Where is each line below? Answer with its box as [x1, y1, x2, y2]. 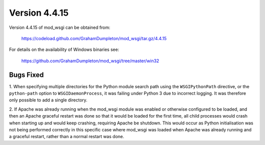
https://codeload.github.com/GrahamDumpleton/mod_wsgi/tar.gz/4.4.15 [21, 35, 167, 41]
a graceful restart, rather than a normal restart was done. [9, 134, 125, 140]
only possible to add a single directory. [9, 97, 88, 103]
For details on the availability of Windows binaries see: [9, 47, 120, 52]
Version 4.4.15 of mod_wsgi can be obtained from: [9, 24, 110, 30]
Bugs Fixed [9, 71, 44, 79]
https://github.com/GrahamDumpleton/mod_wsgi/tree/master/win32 [21, 58, 159, 64]
